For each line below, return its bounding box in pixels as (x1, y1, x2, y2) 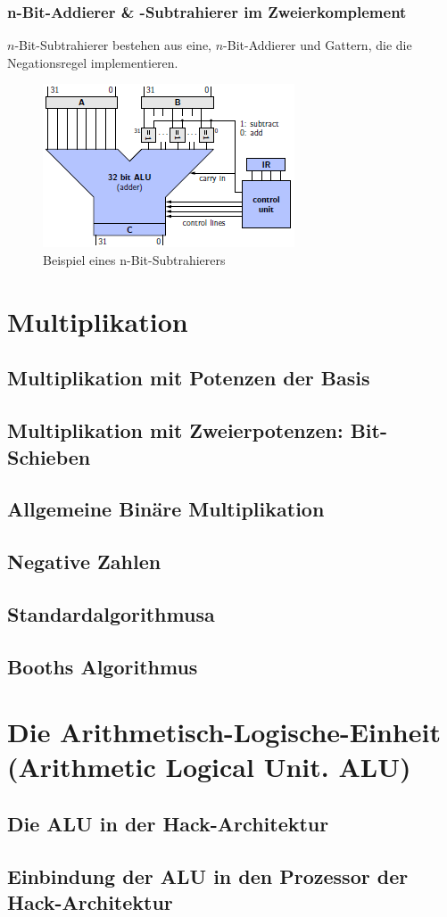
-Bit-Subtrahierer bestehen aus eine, (14, 36, 211, 54)
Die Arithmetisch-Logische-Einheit (7, 714, 441, 750)
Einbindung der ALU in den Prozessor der (7, 862, 409, 889)
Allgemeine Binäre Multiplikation (7, 495, 325, 523)
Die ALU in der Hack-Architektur (7, 810, 329, 837)
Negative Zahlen (7, 548, 161, 575)
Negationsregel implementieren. (7, 53, 178, 71)
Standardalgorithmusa (7, 599, 215, 627)
